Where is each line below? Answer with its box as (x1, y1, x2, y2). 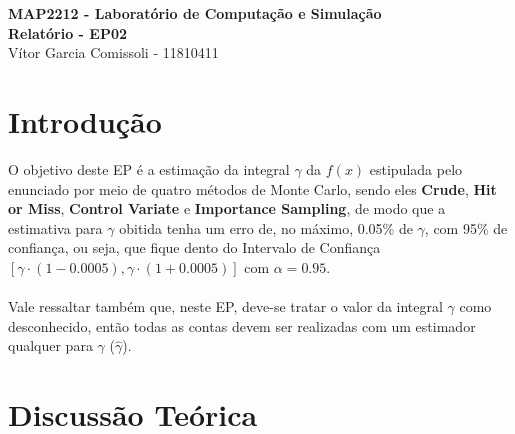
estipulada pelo (369, 158, 463, 179)
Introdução (8, 100, 162, 141)
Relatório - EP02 (8, 22, 127, 43)
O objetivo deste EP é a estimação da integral (8, 158, 290, 179)
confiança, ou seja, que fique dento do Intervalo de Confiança (8, 237, 381, 258)
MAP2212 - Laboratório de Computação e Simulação (8, 3, 382, 23)
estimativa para (8, 217, 103, 238)
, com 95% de (424, 217, 508, 238)
